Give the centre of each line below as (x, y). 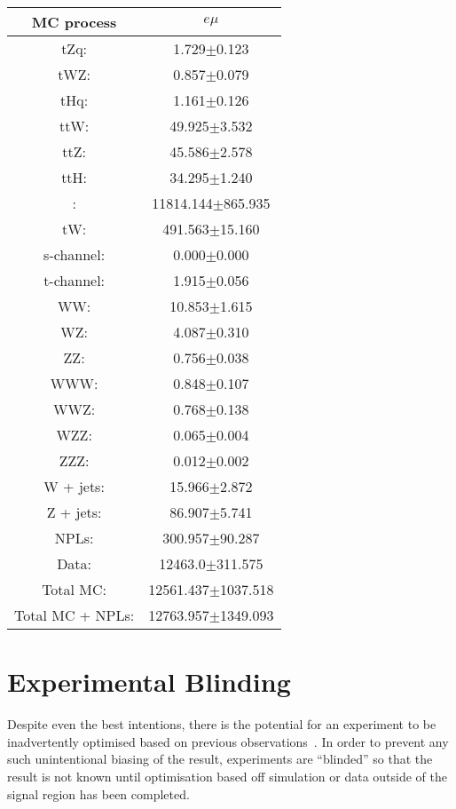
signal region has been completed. (98, 793)
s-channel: (75, 254)
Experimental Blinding (149, 682)
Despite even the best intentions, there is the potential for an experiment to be (222, 724)
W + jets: (74, 486)
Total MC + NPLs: (75, 615)
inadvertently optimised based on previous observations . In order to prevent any (228, 741)
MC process (74, 22)
